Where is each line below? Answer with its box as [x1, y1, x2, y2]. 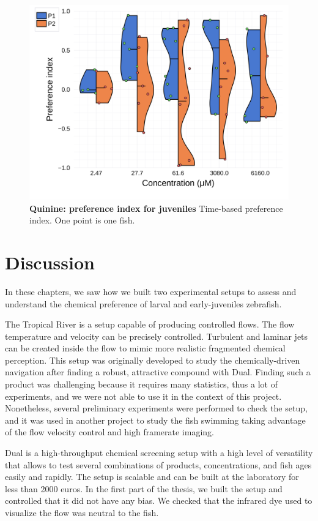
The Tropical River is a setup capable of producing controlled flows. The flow [5, 318, 295, 331]
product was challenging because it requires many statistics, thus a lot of [5, 378, 278, 391]
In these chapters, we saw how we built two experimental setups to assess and [5, 285, 297, 298]
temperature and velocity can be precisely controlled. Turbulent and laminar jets [5, 329, 308, 342]
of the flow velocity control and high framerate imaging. [5, 425, 214, 438]
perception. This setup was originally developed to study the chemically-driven [5, 353, 300, 366]
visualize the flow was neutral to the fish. [5, 506, 159, 519]
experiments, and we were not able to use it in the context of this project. [5, 389, 282, 402]
